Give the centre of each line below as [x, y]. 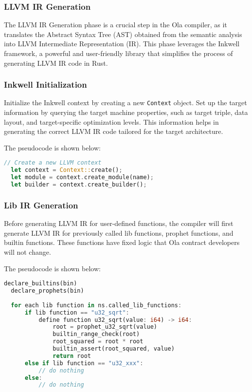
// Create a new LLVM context [53, 163]
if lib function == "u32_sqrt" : [77, 312]
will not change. [27, 252]
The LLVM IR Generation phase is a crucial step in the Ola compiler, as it [116, 25]
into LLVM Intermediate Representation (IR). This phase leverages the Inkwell [122, 44]
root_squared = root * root [98, 342]
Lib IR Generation [41, 205]
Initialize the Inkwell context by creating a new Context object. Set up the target [126, 103]
